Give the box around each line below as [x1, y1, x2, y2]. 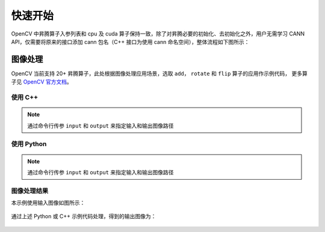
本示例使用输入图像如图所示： [11, 199, 85, 207]
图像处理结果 [11, 186, 49, 195]
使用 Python [11, 140, 47, 148]
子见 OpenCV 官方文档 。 [11, 78, 72, 85]
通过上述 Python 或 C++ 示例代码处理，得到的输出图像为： [11, 213, 156, 220]
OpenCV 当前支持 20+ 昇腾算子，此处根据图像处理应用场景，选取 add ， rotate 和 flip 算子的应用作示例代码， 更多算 [11, 70, 308, 77]
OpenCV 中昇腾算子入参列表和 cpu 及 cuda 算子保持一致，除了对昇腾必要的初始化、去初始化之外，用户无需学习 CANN [11, 30, 305, 37]
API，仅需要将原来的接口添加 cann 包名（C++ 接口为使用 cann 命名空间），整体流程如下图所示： [11, 38, 250, 45]
